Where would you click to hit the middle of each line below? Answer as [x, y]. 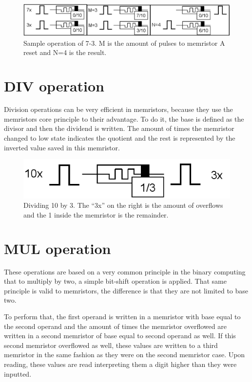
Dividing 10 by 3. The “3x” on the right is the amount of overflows [123, 205]
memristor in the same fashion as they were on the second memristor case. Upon [125, 355]
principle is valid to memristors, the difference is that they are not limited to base [126, 290]
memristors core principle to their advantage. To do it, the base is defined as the [124, 118]
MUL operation [58, 248]
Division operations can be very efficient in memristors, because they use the [118, 109]
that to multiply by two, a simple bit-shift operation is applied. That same [115, 281]
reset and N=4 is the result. [65, 52]
